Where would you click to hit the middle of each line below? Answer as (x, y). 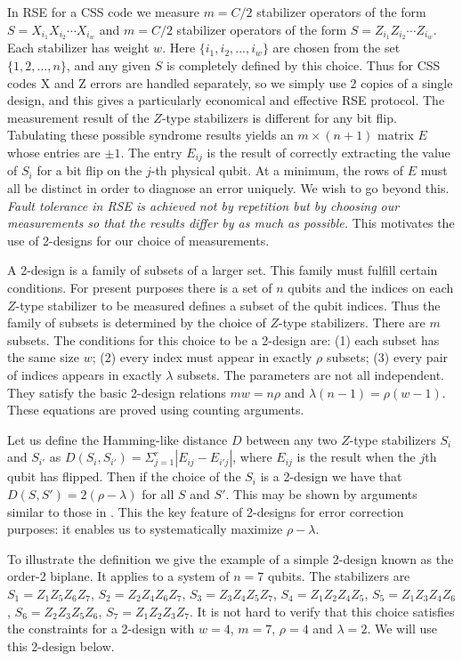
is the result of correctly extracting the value (328, 153)
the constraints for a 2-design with (101, 629)
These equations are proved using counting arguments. (156, 410)
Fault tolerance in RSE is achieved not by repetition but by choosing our (203, 205)
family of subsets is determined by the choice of (137, 322)
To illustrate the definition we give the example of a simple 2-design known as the (231, 558)
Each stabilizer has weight (78, 48)
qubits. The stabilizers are (339, 576)
